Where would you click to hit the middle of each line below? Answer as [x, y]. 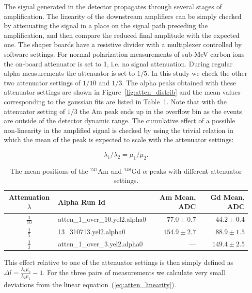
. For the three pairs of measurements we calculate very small [134, 272]
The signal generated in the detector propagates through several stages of [113, 6]
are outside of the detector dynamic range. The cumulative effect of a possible [120, 121]
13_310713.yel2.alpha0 [92, 231]
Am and [110, 171]
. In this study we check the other [197, 73]
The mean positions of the [49, 171]
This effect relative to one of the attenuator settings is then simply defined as [119, 262]
